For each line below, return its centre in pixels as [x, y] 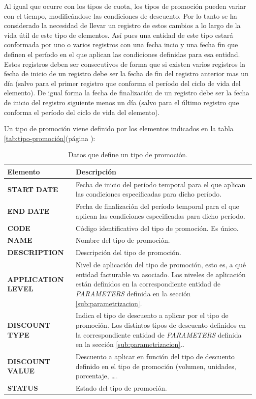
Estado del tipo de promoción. [121, 388]
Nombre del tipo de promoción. [123, 240]
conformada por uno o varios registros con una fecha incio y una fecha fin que [121, 44]
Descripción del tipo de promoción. [128, 252]
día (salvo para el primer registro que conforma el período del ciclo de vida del [122, 83]
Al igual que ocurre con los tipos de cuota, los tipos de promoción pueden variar [125, 6]
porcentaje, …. [97, 376]
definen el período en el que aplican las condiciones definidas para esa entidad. [122, 54]
